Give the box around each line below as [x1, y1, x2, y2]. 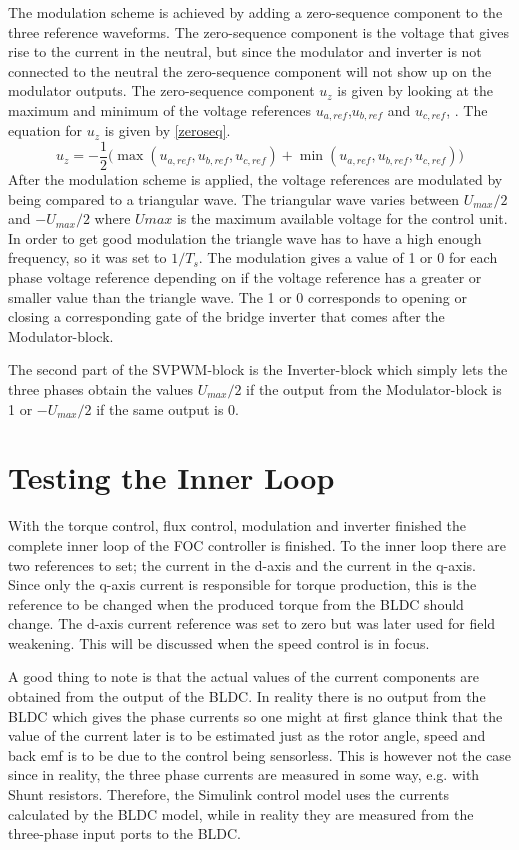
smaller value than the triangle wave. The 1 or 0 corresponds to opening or [8, 286, 467, 307]
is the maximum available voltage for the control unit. [176, 208, 508, 229]
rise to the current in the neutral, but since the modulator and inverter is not [8, 41, 482, 62]
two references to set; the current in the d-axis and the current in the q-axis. [8, 554, 476, 575]
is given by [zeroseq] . [104, 120, 231, 141]
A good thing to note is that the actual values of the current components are [8, 666, 479, 687]
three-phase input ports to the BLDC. [8, 823, 241, 844]
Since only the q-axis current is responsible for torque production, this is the [8, 574, 477, 595]
